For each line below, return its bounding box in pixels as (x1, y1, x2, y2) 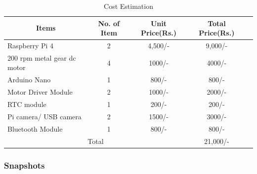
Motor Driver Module (7, 87, 73, 97)
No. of (98, 18, 120, 28)
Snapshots (4, 159, 45, 171)
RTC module (7, 99, 46, 109)
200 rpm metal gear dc (7, 52, 76, 63)
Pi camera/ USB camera (7, 111, 82, 121)
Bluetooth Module (7, 123, 63, 134)
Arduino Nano (7, 74, 51, 85)
